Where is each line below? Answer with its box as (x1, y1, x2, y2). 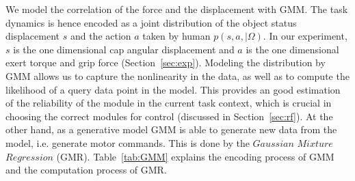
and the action (70, 29, 131, 43)
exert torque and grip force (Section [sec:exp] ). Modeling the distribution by (5, 55, 326, 70)
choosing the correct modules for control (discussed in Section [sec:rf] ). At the (5, 109, 333, 123)
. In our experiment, (263, 29, 347, 43)
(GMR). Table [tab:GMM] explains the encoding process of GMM (56, 149, 334, 163)
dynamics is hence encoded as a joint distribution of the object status (5, 15, 297, 29)
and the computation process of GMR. (5, 163, 167, 177)
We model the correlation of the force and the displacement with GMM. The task (5, 2, 348, 16)
